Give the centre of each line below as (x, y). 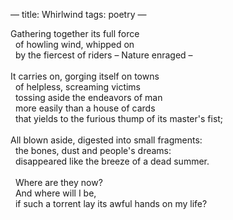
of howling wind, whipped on (74, 44)
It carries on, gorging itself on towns (85, 76)
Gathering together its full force (75, 33)
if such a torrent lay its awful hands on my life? (111, 203)
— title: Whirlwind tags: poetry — (78, 14)
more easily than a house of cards (85, 108)
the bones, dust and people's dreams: (93, 150)
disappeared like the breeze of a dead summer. (112, 161)
